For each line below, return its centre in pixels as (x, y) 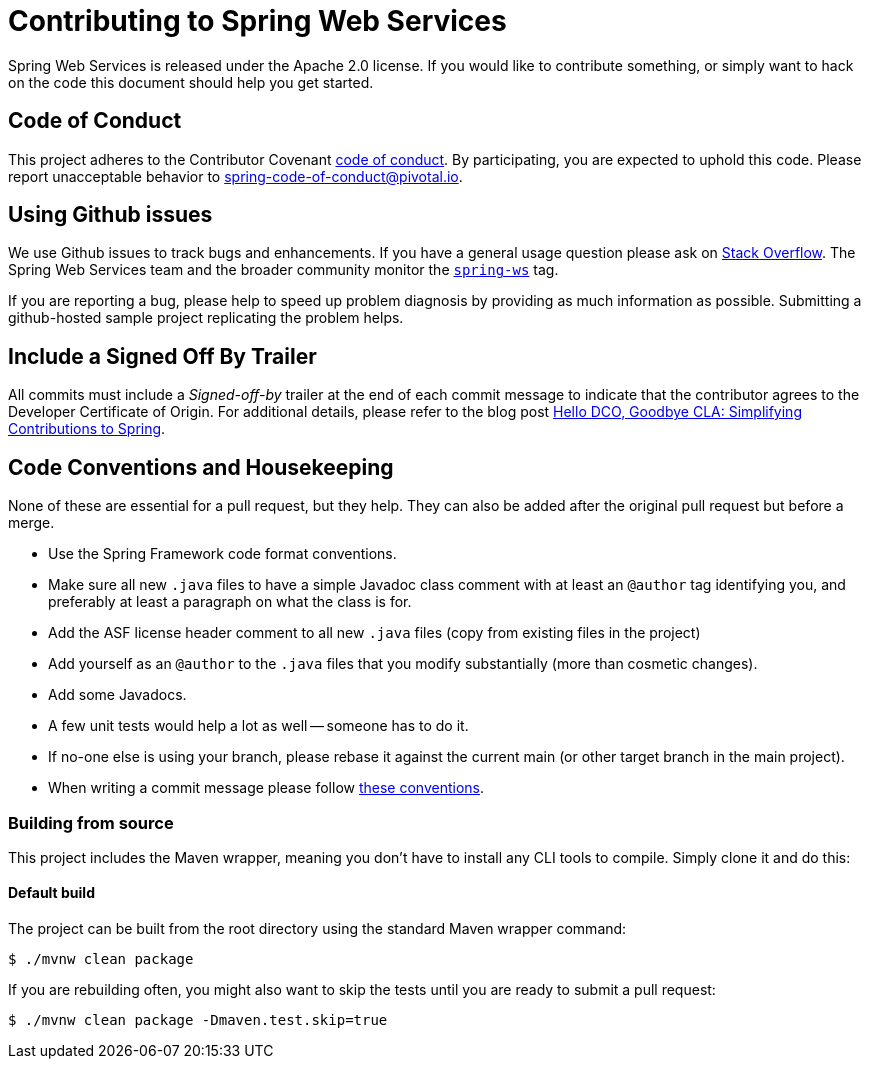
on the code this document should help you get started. (191, 82)
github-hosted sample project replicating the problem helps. (206, 318)
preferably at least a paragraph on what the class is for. (230, 602)
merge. (31, 523)
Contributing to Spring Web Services (257, 21)
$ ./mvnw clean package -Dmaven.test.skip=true (198, 1020)
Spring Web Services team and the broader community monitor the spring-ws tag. (283, 270)
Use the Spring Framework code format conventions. (222, 554)
